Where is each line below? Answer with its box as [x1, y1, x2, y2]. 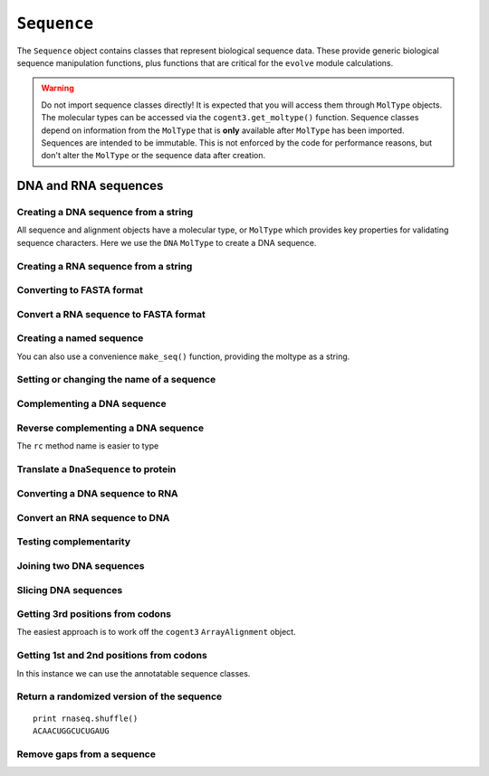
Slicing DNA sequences [16, 583, 123, 596]
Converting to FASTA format [16, 284, 144, 297]
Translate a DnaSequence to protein [16, 462, 177, 475]
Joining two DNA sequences [16, 559, 145, 572]
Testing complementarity [16, 535, 131, 548]
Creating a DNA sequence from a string [16, 206, 194, 219]
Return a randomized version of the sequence [16, 690, 223, 703]
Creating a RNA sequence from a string [16, 260, 193, 272]
